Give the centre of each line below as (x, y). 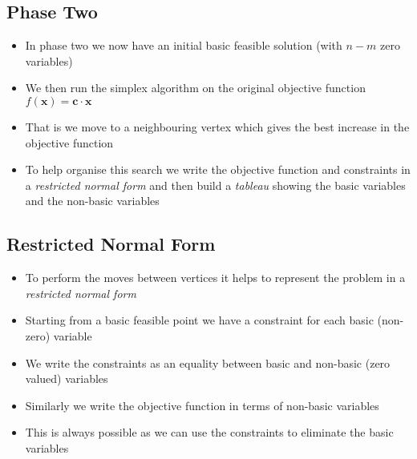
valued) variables (67, 378)
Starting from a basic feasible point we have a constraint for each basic (199, 320)
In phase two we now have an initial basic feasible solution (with (184, 45)
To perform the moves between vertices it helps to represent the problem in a (215, 278)
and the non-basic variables (92, 201)
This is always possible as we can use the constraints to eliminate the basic (209, 432)
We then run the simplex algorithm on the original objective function (195, 88)
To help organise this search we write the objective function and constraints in (218, 169)
